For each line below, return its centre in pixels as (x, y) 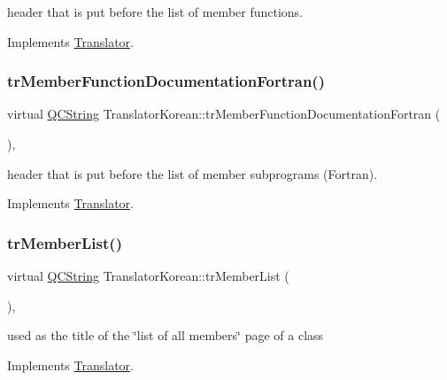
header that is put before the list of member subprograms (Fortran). (193, 173)
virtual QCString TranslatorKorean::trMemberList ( (148, 275)
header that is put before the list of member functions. (155, 12)
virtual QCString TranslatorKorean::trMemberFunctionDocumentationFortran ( (224, 114)
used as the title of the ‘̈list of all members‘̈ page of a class (166, 335)
